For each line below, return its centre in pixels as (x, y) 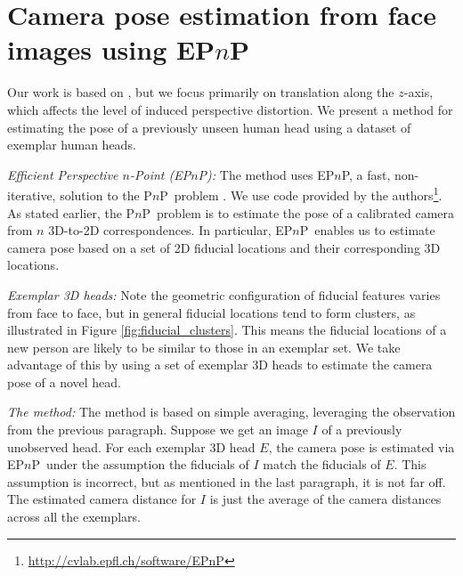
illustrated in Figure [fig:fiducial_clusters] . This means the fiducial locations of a (227, 330)
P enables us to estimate (367, 230)
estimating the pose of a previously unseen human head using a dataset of (209, 127)
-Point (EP (160, 174)
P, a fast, (366, 174)
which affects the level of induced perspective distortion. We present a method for (230, 109)
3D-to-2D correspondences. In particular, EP (171, 230)
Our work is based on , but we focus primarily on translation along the (201, 92)
